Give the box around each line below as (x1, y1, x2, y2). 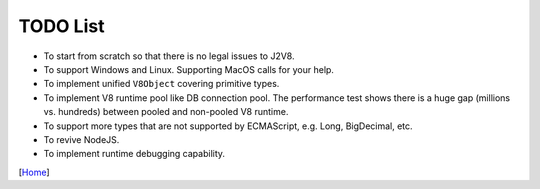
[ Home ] (18, 166, 50, 178)
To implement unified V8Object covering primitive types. (43, 78, 280, 90)
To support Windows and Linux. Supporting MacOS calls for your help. (43, 63, 335, 75)
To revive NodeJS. (43, 133, 120, 145)
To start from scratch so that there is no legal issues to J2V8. (43, 50, 295, 62)
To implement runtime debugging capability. (43, 148, 225, 160)
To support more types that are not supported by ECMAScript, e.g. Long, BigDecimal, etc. (43, 120, 414, 132)
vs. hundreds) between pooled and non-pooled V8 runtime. (43, 106, 289, 118)
